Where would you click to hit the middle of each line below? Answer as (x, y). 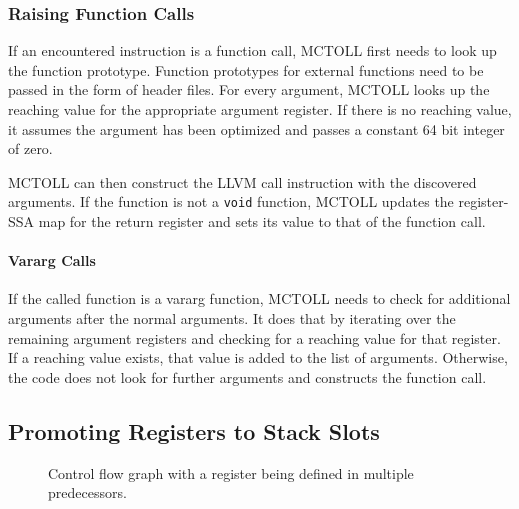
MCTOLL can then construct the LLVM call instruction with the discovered (242, 181)
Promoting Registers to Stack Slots (194, 430)
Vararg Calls (52, 260)
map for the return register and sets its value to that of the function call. (262, 221)
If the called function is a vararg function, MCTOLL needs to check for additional (259, 298)
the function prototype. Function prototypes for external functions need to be (246, 69)
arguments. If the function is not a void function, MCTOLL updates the (231, 201)
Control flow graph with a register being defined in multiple (231, 472)
